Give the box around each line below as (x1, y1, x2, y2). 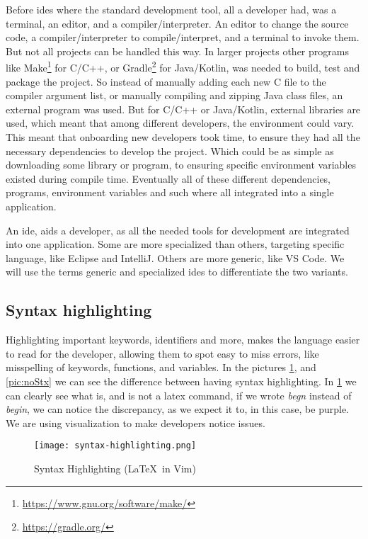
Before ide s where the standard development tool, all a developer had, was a (6, 2, 337, 16)
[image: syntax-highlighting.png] (34, 441, 197, 451)
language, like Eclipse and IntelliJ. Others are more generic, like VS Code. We (6, 250, 345, 265)
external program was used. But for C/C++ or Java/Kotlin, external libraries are (6, 101, 361, 116)
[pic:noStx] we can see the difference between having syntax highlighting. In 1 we (6, 373, 357, 388)
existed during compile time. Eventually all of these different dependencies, (6, 171, 331, 186)
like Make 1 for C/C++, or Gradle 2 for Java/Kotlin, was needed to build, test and (6, 58, 360, 75)
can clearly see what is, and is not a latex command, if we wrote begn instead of (6, 387, 352, 402)
